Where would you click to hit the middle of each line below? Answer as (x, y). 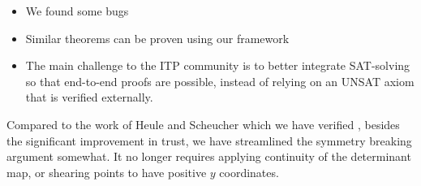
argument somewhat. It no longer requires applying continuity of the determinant (209, 156)
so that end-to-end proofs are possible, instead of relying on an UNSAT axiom (220, 81)
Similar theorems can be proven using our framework (157, 38)
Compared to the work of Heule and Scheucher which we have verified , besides (203, 124)
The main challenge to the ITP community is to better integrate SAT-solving (218, 65)
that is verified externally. (89, 97)
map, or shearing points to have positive (107, 172)
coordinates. (249, 172)
